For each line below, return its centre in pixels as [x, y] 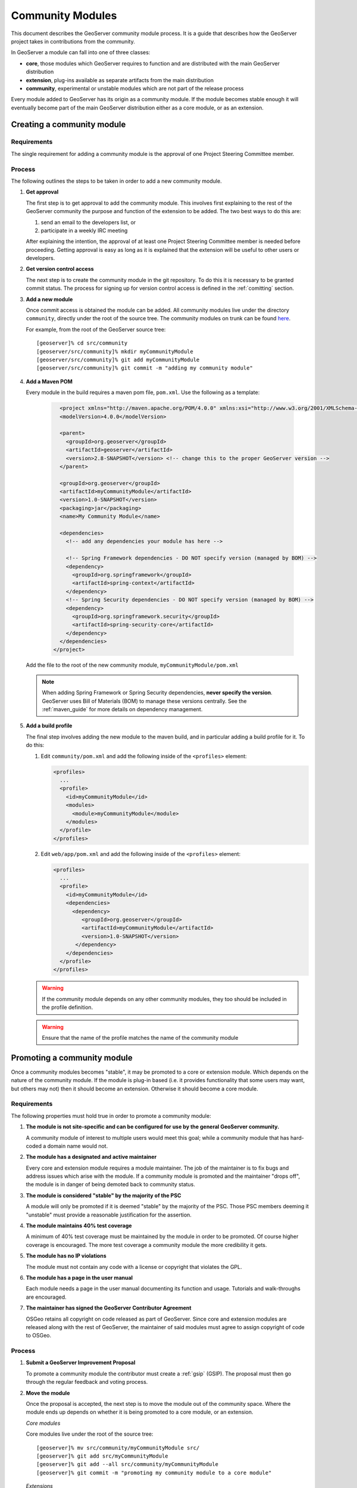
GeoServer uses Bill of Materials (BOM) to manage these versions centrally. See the [144, 701]
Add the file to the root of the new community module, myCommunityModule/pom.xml [132, 665]
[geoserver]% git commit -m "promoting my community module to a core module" [154, 1473]
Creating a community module [68, 125]
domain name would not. [78, 1146]
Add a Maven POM [49, 382]
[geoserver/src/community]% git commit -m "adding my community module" [145, 368]
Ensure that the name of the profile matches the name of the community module [140, 1037]
